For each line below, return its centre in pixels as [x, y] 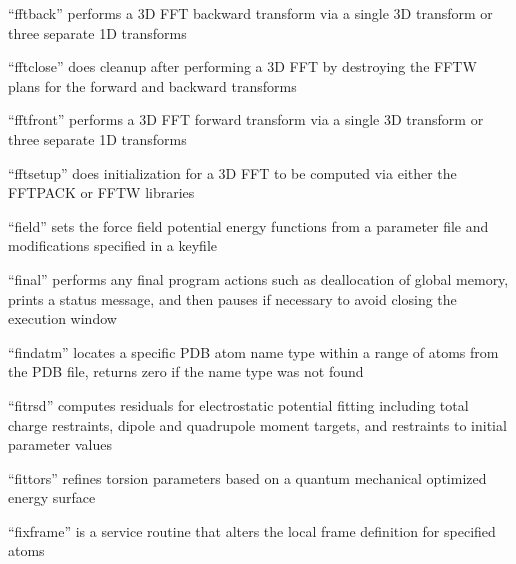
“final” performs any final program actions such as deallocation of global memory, [258, 278]
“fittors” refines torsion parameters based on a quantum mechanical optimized [247, 477]
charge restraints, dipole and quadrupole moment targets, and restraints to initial [257, 424]
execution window [62, 318]
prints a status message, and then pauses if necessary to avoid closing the [232, 298]
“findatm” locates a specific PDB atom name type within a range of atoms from [253, 351]
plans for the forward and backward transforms [152, 85]
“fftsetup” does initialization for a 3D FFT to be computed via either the [232, 172]
